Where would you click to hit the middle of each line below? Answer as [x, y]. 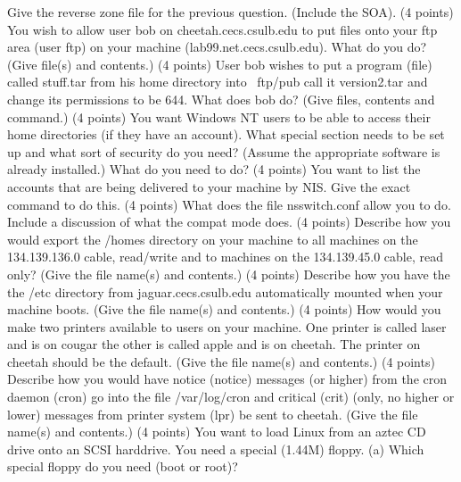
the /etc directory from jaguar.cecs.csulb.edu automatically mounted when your [225, 291]
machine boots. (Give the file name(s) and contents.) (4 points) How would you [224, 309]
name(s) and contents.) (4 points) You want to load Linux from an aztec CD [217, 432]
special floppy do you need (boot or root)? [123, 466]
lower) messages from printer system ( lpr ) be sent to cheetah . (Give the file [213, 414]
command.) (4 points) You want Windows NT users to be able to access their [219, 116]
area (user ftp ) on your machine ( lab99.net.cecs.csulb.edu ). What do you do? [217, 47]
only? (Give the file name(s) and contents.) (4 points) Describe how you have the [229, 274]
